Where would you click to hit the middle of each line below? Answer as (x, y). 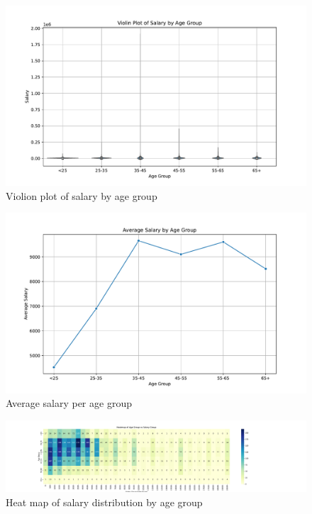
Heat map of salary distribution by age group (104, 502)
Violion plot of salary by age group (82, 195)
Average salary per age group (69, 403)
